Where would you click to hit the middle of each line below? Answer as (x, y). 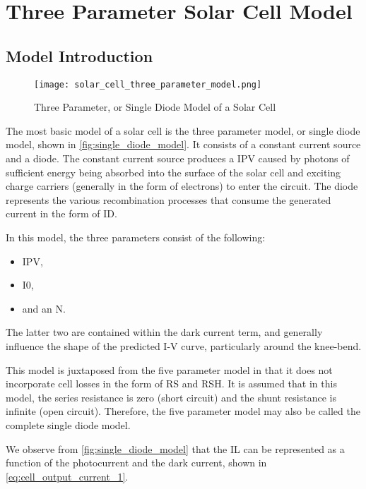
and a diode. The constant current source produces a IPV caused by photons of (178, 158)
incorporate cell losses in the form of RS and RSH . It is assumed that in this (171, 384)
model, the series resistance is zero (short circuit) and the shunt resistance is (171, 397)
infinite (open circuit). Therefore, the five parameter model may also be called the (183, 411)
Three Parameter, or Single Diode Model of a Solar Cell (155, 107)
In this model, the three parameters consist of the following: (136, 237)
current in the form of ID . (61, 213)
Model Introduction (79, 55)
